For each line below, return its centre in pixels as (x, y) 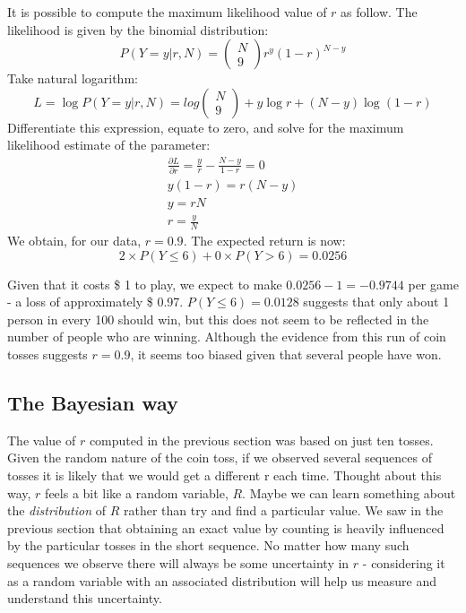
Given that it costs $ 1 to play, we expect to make (145, 284)
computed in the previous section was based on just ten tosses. (261, 440)
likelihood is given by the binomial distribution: (138, 29)
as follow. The (379, 12)
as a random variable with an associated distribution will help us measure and (222, 580)
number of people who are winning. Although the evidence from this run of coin (227, 337)
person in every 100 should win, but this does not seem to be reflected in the (218, 319)
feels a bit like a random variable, (137, 492)
